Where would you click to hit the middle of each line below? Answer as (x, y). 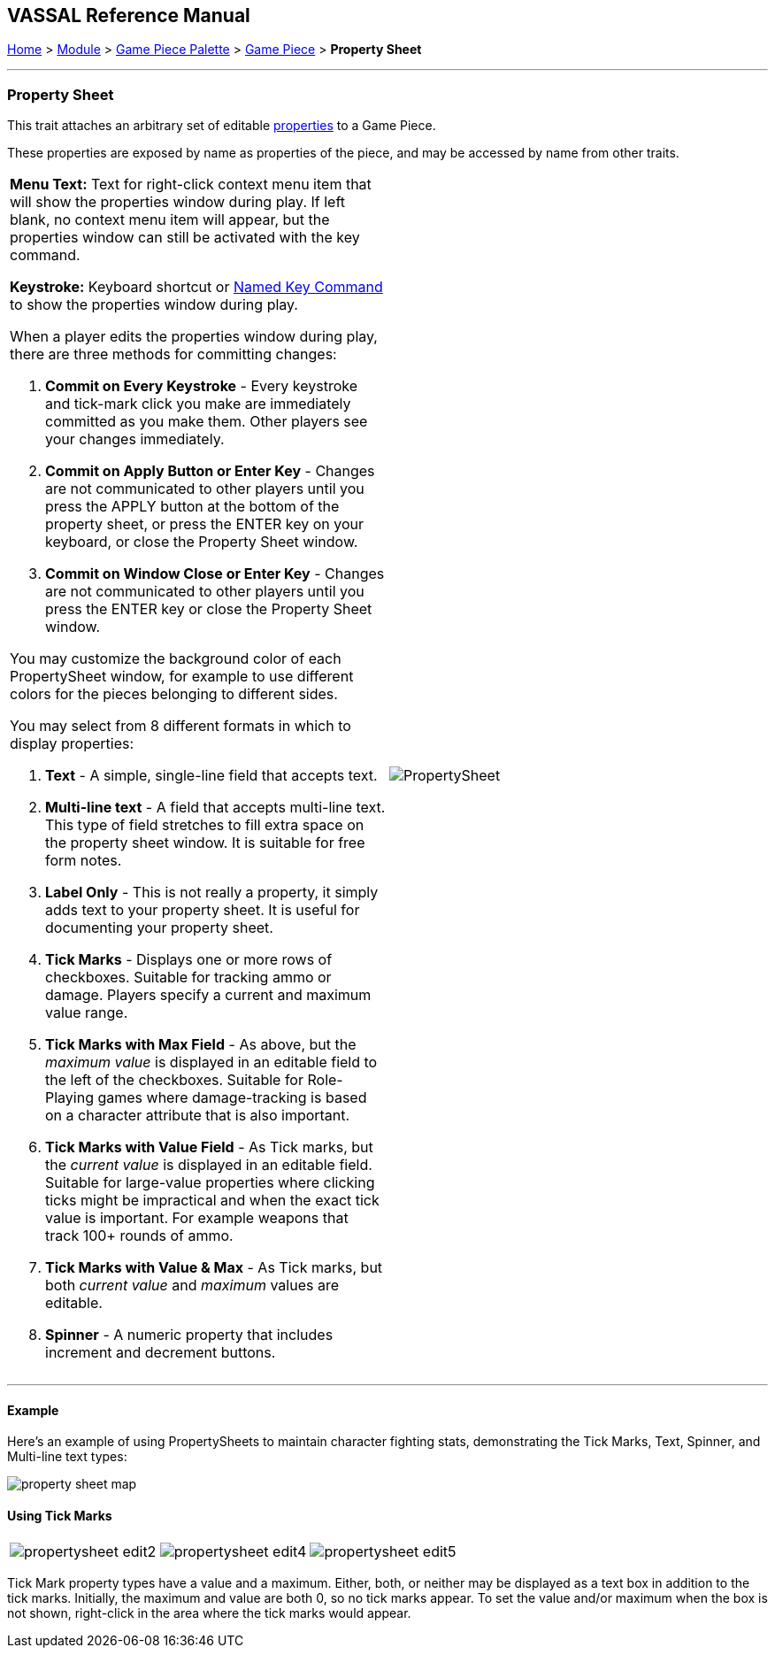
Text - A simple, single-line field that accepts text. (211, 776)
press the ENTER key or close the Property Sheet (209, 609)
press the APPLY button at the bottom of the (192, 507)
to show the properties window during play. (154, 305)
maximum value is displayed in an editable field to (211, 1062)
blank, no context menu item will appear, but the (170, 220)
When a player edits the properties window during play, (194, 337)
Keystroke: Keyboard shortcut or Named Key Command (196, 287)
